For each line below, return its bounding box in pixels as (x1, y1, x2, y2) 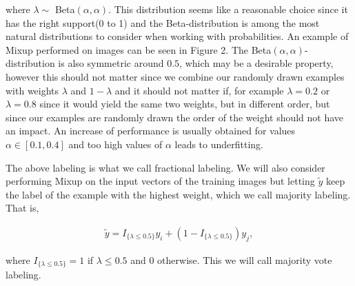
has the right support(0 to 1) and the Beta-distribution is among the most (6, 15, 320, 30)
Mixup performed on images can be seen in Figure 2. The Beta (6, 42, 272, 57)
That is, (6, 201, 39, 215)
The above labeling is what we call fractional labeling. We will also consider (6, 160, 325, 174)
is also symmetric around (58, 56, 164, 70)
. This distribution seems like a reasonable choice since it (108, 2, 348, 16)
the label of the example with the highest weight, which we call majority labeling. (6, 187, 351, 201)
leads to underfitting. (174, 136, 264, 151)
